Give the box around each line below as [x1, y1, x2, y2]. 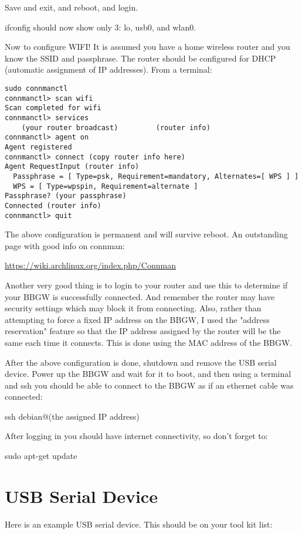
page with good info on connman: [5, 239, 125, 251]
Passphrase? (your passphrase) [5, 192, 127, 200]
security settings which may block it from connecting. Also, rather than [5, 302, 262, 314]
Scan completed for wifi [5, 104, 101, 113]
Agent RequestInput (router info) [5, 162, 140, 171]
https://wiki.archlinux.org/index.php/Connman [5, 259, 176, 271]
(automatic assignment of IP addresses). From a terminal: [5, 63, 212, 76]
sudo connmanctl [5, 84, 68, 93]
